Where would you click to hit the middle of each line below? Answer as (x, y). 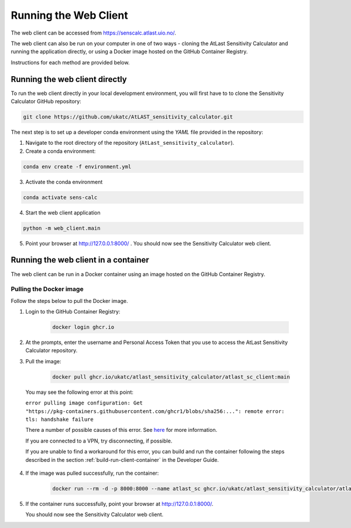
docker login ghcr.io (83, 327)
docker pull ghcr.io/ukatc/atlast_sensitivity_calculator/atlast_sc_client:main (171, 377)
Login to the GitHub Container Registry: (73, 312)
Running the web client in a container (80, 260)
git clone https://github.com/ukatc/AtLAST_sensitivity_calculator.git (128, 117)
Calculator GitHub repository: (46, 101)
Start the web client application (63, 212)
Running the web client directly (69, 79)
